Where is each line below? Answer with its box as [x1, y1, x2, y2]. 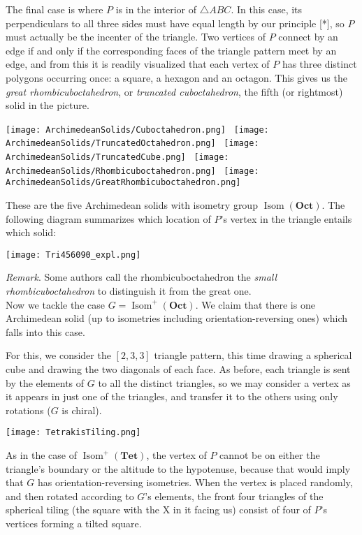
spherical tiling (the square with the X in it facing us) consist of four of [6, 502, 311, 517]
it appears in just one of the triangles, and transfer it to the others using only [6, 389, 338, 404]
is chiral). [61, 402, 102, 417]
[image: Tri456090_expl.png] [6, 249, 141, 260]
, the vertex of [146, 448, 207, 462]
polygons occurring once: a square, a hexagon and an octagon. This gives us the [6, 70, 347, 85]
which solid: [6, 225, 57, 240]
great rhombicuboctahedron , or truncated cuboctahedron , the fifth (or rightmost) [6, 84, 343, 98]
